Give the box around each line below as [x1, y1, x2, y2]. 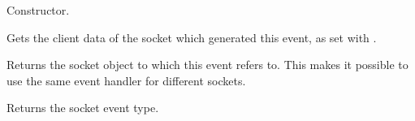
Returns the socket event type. [6, 99, 159, 116]
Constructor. [6, 2, 70, 18]
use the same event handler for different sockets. [6, 71, 246, 89]
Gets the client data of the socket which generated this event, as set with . [6, 28, 377, 45]
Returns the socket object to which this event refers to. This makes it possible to [6, 56, 409, 73]
